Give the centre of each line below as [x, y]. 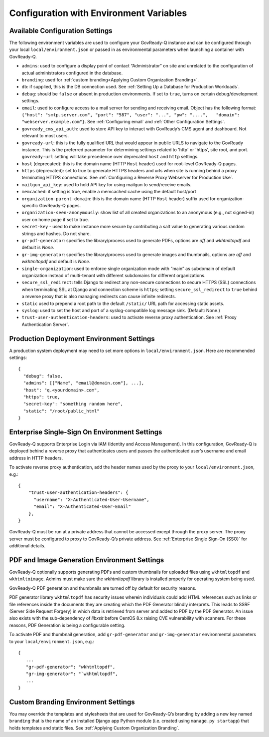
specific [30, 206]
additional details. [27, 546]
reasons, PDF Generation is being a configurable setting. [67, 625]
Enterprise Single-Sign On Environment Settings [86, 432]
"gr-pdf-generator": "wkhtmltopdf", [70, 667]
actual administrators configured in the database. [72, 73]
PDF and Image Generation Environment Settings [87, 560]
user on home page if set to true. [55, 219]
